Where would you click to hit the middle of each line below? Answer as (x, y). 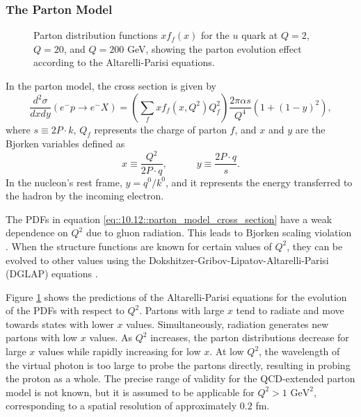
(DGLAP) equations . (52, 273)
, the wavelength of (299, 351)
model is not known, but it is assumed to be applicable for (130, 392)
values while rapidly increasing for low (119, 351)
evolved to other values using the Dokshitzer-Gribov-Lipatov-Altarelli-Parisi (167, 260)
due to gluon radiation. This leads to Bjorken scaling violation (219, 232)
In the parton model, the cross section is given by (111, 85)
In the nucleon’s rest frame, (64, 182)
